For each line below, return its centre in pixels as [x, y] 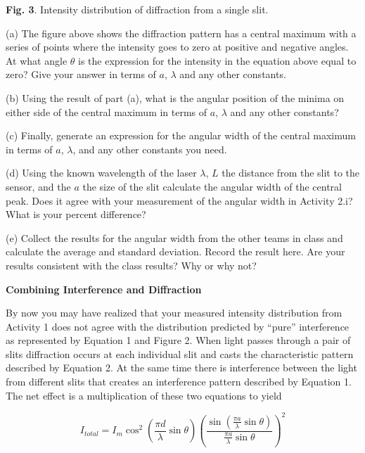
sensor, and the [38, 186]
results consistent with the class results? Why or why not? [131, 265]
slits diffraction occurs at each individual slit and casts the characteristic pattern [180, 353]
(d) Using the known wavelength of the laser [101, 173]
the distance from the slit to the [291, 173]
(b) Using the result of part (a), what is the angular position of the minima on [175, 97]
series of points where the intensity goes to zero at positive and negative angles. [177, 47]
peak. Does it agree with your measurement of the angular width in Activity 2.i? [179, 200]
